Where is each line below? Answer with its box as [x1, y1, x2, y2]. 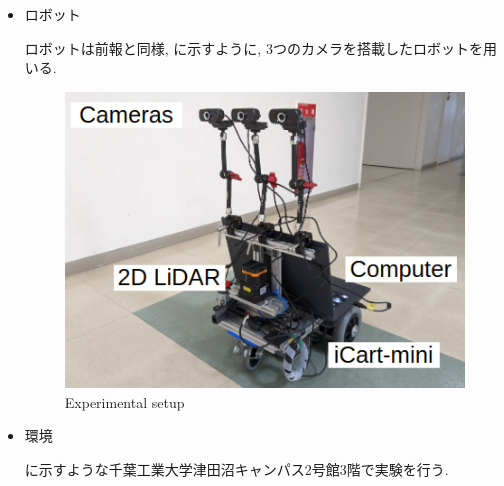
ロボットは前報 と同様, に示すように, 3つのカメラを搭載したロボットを [24, 37, 483, 58]
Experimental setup [64, 391, 185, 412]
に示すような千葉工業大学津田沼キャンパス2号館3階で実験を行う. [24, 458, 449, 479]
